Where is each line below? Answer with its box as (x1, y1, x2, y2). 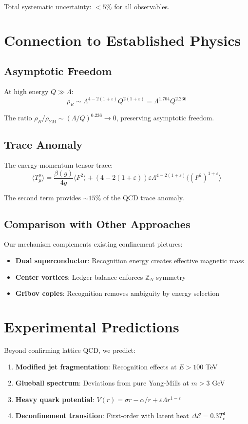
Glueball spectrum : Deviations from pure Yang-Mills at (15, 378, 189, 388)
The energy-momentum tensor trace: (4, 160, 113, 170)
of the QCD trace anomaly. (103, 192, 184, 202)
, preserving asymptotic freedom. (116, 113, 214, 122)
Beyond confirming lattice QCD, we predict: (4, 345, 135, 355)
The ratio (4, 113, 32, 122)
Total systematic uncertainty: (4, 1, 92, 11)
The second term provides (4, 192, 81, 202)
